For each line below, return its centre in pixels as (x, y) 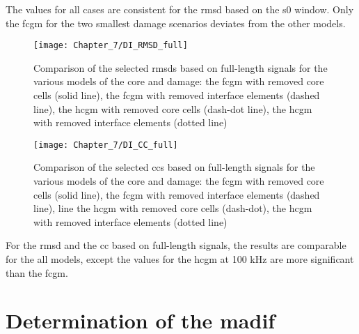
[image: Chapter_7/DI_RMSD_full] (111, 46)
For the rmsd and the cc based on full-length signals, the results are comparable (176, 245)
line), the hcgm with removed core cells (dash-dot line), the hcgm (173, 108)
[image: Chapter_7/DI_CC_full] (106, 145)
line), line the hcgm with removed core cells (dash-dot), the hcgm (173, 208)
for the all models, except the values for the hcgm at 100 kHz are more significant (180, 259)
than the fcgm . (37, 272)
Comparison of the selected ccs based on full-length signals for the (174, 167)
